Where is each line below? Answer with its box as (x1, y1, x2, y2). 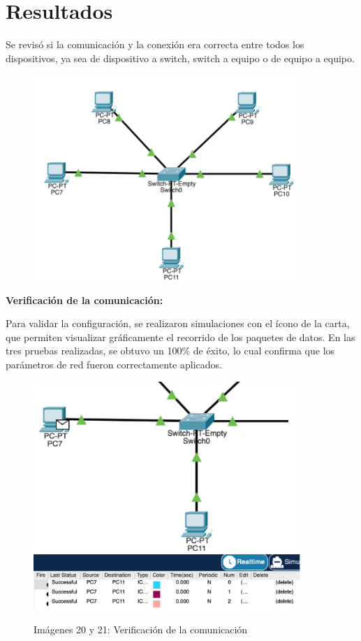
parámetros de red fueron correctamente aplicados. (6, 356, 222, 371)
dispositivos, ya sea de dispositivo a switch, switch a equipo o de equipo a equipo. (6, 50, 355, 65)
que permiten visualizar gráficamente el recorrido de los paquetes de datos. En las (6, 329, 355, 344)
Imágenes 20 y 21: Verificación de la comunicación (34, 622, 248, 637)
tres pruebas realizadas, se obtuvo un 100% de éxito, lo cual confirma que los (6, 343, 335, 358)
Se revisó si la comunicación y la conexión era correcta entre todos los (6, 37, 304, 52)
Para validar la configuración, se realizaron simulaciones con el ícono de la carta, (6, 316, 350, 331)
